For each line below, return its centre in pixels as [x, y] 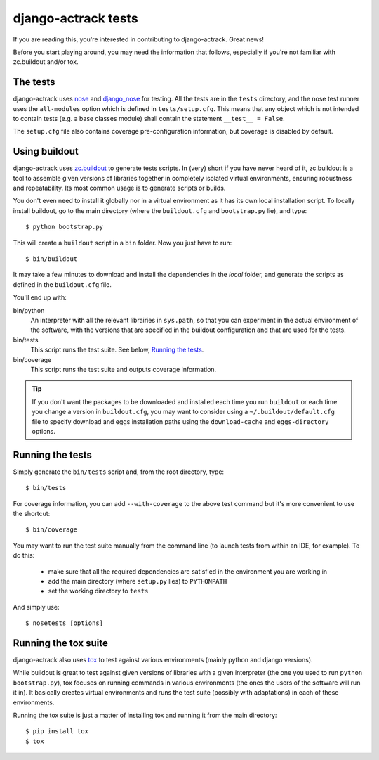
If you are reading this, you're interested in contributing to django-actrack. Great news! [139, 39]
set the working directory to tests [98, 591]
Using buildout [46, 152]
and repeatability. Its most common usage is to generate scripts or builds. [119, 188]
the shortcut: [32, 513]
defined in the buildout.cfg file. [62, 284]
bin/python [29, 310]
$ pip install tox [57, 732]
